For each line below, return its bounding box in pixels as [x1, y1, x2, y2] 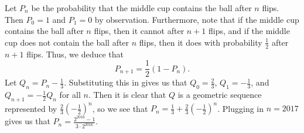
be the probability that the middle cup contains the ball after [31, 2, 252, 13]
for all [59, 88, 81, 101]
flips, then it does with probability [139, 36, 262, 48]
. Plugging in [217, 102, 264, 114]
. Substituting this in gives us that [64, 76, 187, 88]
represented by [5, 102, 57, 114]
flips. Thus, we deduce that [26, 47, 124, 60]
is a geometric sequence [177, 88, 262, 101]
